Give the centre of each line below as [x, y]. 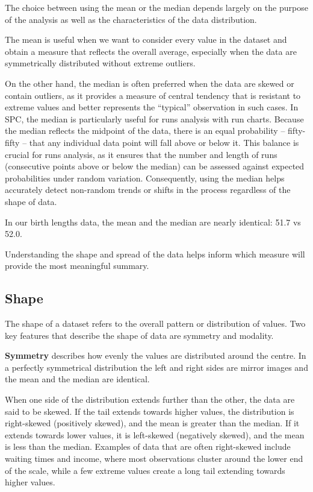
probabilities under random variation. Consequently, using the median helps [145, 178]
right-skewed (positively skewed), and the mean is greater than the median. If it [152, 423]
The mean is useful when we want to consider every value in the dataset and [146, 39]
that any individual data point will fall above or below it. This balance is [164, 142]
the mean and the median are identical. [77, 379]
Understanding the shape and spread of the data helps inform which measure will [155, 254]
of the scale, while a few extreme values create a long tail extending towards [145, 470]
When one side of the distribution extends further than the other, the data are [150, 399]
